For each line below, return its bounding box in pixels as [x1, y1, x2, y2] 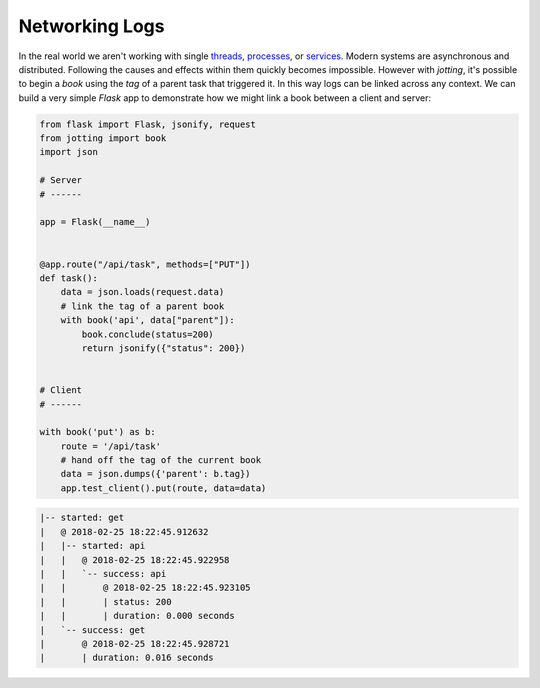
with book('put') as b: [39, 426, 157, 438]
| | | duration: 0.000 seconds [39, 610, 235, 622]
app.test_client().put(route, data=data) [60, 482, 267, 494]
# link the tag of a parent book [60, 300, 225, 312]
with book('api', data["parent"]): [60, 315, 235, 326]
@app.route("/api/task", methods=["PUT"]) [39, 258, 251, 270]
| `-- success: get [39, 624, 146, 635]
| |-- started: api [39, 540, 146, 552]
